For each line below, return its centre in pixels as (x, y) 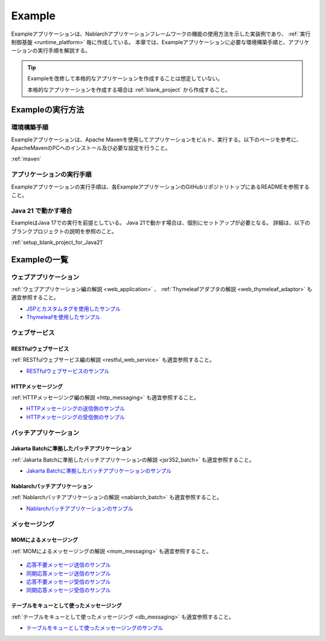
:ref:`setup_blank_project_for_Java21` (57, 242)
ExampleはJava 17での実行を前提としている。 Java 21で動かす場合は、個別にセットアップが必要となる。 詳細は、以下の (161, 223)
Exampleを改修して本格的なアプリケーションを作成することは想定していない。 (125, 79)
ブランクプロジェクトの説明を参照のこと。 (64, 231)
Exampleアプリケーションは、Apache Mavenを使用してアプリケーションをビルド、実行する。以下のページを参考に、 (156, 140)
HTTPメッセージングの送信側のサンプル (75, 408)
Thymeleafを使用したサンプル (63, 317)
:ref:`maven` (26, 159)
